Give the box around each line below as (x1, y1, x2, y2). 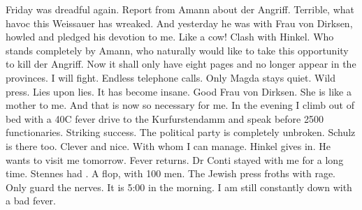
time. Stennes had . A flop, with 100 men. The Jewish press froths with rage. (6, 166, 336, 181)
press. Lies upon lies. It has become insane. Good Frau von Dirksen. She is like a (6, 84, 352, 98)
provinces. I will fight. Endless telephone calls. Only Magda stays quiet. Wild (6, 70, 336, 84)
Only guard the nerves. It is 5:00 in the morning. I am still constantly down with (6, 179, 352, 194)
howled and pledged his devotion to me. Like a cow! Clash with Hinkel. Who (6, 29, 334, 44)
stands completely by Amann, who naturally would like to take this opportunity (6, 43, 349, 57)
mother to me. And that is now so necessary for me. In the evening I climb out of (6, 98, 354, 112)
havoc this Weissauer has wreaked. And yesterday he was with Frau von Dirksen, (6, 15, 353, 30)
